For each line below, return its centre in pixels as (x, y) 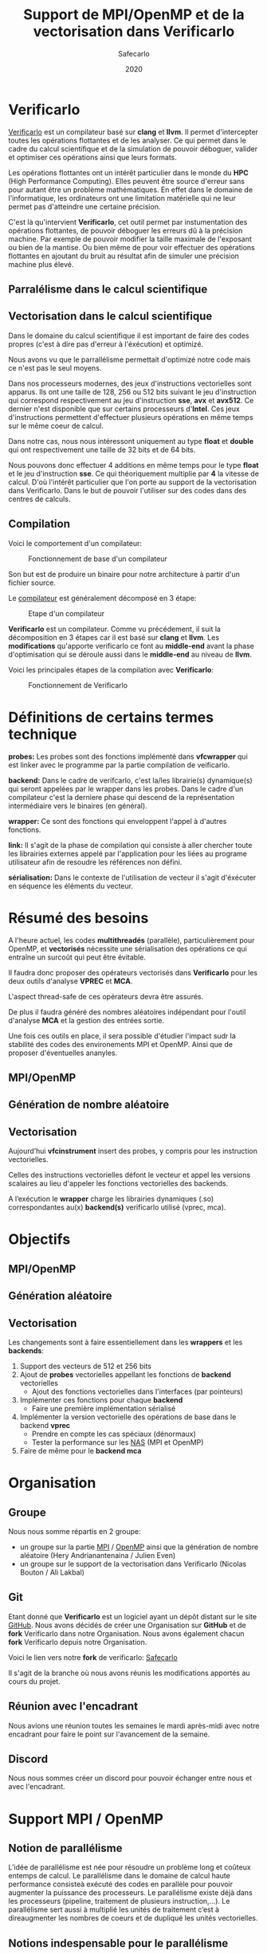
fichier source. (32, 583)
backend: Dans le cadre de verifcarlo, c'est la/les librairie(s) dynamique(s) (130, 780)
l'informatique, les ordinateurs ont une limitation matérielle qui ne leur (122, 198)
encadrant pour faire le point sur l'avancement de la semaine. (109, 1734)
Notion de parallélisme (65, 1848)
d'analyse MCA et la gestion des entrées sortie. (86, 1020)
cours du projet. (35, 1681)
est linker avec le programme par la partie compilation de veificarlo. (119, 765)
